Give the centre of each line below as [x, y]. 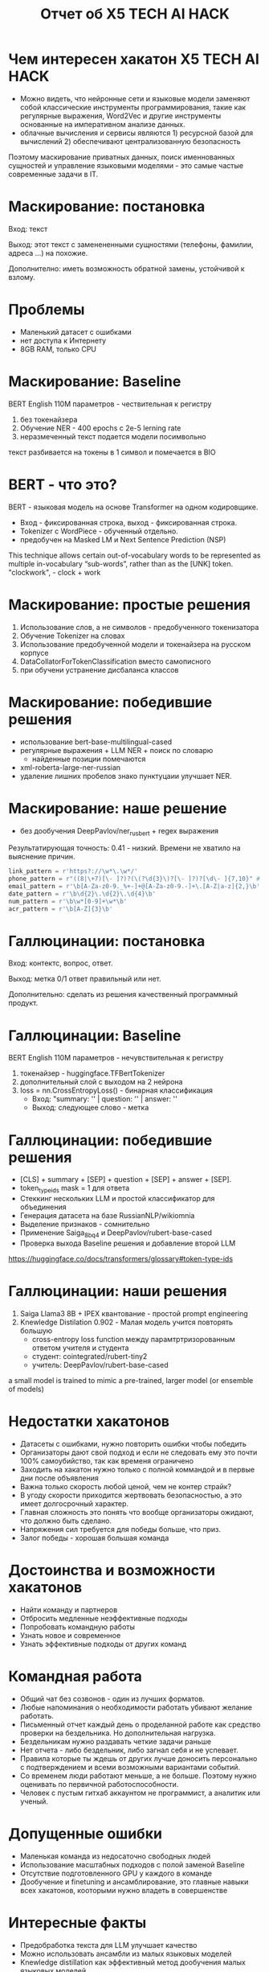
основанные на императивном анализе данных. [103, 124]
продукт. [23, 1003]
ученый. [34, 1801]
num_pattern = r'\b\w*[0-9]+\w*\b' [68, 901]
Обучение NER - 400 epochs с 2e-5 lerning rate [100, 428]
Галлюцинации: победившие [110, 1140]
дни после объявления [59, 1478]
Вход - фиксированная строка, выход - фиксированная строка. [128, 522]
